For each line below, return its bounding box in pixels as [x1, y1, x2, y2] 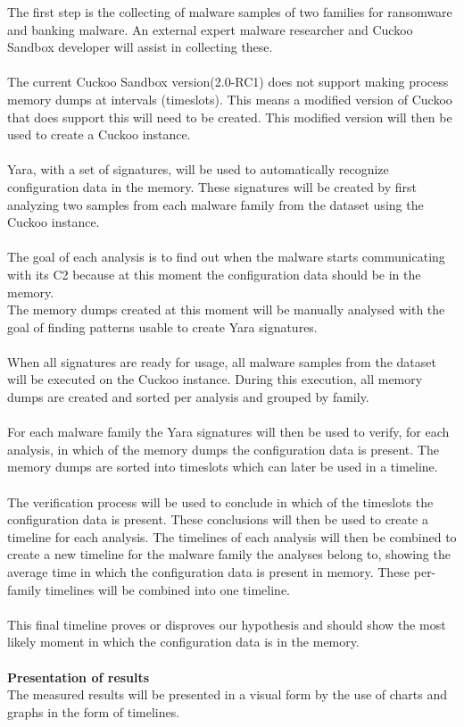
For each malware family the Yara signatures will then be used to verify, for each [7, 422, 450, 441]
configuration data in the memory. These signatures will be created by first [7, 177, 418, 196]
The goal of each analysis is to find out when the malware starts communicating [7, 247, 445, 266]
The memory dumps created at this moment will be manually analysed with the [7, 300, 445, 319]
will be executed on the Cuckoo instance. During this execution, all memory [7, 370, 423, 389]
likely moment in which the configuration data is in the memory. [7, 632, 360, 651]
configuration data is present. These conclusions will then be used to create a [7, 510, 428, 529]
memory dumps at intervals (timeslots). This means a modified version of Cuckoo [7, 89, 452, 108]
